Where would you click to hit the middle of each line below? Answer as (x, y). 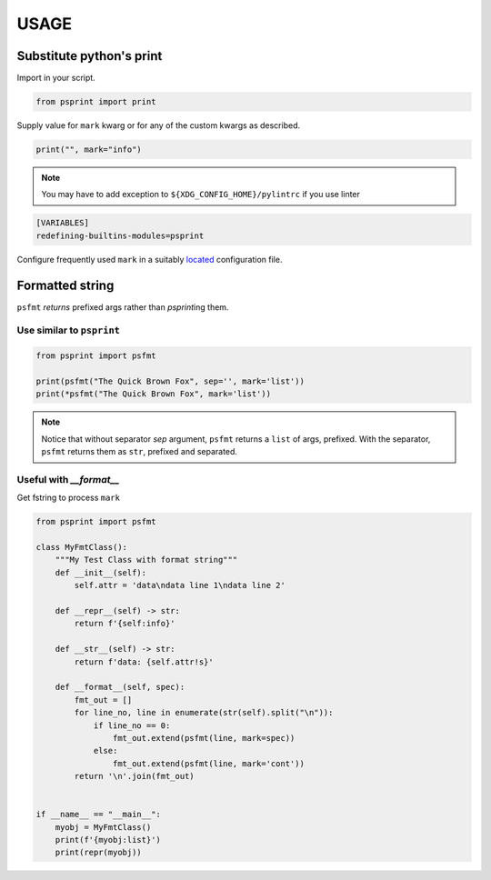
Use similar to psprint (68, 330)
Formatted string (65, 285)
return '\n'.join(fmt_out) (134, 776)
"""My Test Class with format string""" (146, 560)
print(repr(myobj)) (99, 853)
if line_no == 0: (132, 725)
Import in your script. (56, 78)
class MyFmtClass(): (81, 547)
